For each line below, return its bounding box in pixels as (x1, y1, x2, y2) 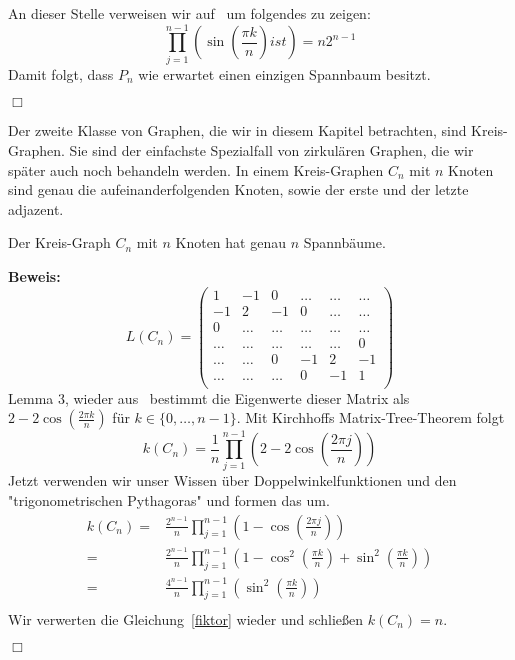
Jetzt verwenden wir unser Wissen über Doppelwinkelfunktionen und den (8, 470, 457, 491)
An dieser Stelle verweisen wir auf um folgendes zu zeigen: (8, 3, 371, 23)
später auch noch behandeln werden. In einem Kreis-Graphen (8, 159, 384, 180)
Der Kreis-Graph (8, 232, 111, 253)
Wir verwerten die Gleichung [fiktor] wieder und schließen (8, 608, 364, 629)
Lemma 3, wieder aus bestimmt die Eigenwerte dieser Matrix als (8, 387, 410, 408)
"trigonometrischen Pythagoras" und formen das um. (8, 490, 330, 511)
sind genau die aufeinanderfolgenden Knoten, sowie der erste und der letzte (8, 179, 469, 200)
